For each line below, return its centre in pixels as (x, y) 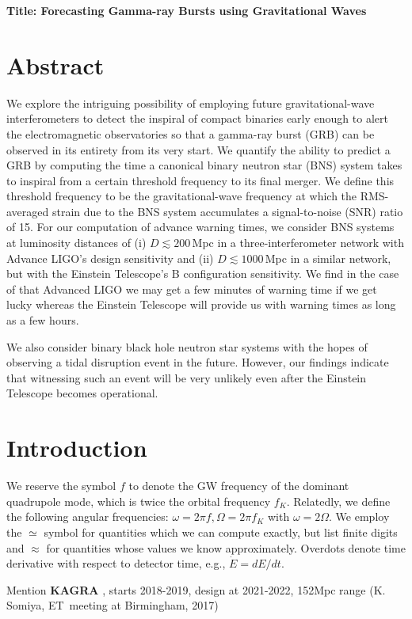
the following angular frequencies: (88, 516)
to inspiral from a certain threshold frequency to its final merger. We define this (200, 180)
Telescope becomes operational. (82, 393)
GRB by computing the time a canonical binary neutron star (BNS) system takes (204, 165)
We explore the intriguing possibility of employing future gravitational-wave (191, 103)
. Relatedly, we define (338, 501)
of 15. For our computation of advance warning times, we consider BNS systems (200, 227)
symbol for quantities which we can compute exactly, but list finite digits (221, 532)
